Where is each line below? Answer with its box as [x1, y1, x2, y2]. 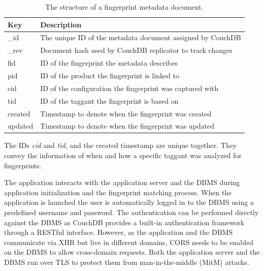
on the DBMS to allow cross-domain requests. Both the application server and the [4, 247, 260, 257]
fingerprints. [4, 160, 42, 170]
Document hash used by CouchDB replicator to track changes [40, 45, 233, 55]
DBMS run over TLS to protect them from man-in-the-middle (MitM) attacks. [4, 256, 249, 267]
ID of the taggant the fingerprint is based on [40, 95, 179, 106]
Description [40, 19, 82, 29]
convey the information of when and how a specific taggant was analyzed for [4, 150, 242, 161]
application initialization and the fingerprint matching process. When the [4, 187, 232, 197]
